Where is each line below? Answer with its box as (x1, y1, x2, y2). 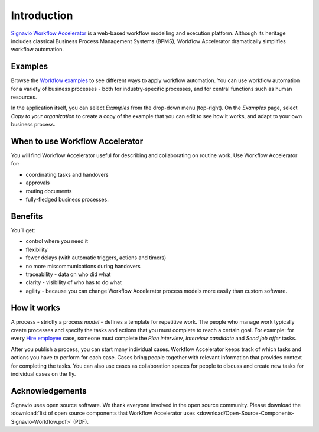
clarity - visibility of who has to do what (25, 279, 122, 286)
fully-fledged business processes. (25, 196, 109, 203)
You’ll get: (11, 226, 35, 233)
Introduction (11, 9, 73, 22)
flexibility (25, 246, 48, 253)
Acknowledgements (11, 386, 87, 396)
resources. (11, 93, 37, 100)
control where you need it (25, 238, 89, 245)
